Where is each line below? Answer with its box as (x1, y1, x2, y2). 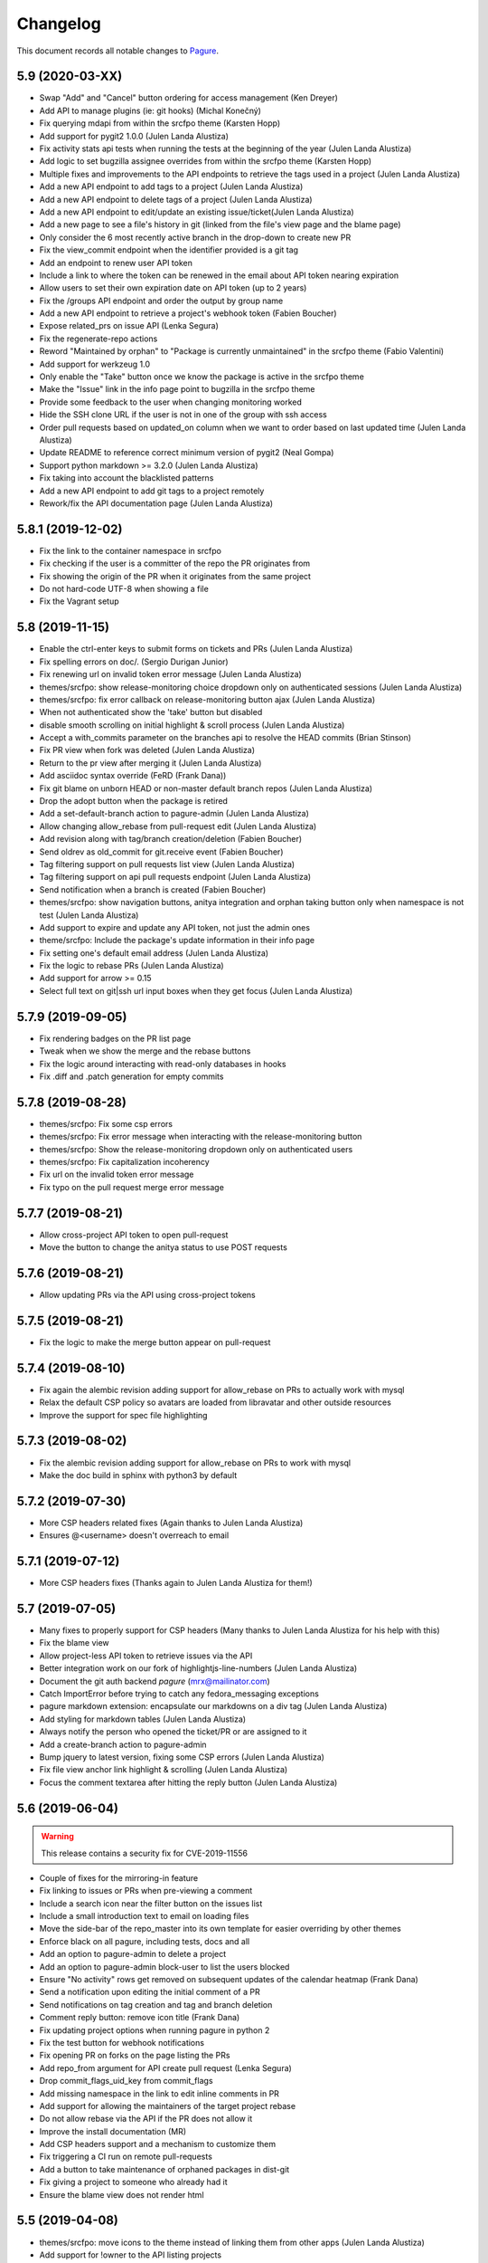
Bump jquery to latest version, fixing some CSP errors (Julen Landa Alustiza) (39, 1752, 325, 1762)
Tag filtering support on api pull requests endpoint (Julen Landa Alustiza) (39, 872, 312, 883)
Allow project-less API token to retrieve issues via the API (39, 1650, 253, 1661)
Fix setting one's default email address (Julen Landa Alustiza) (39, 947, 269, 959)
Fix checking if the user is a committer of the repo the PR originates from (39, 558, 311, 569)
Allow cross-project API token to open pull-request (39, 1229, 229, 1240)
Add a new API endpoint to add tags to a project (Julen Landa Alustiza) (39, 181, 304, 192)
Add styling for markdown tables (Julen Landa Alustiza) (39, 1714, 247, 1724)
